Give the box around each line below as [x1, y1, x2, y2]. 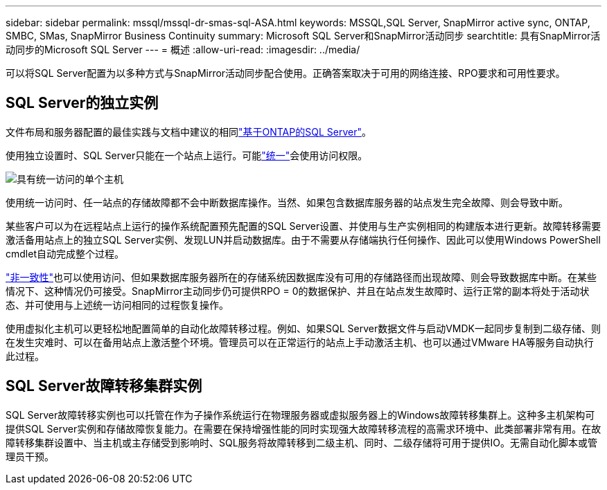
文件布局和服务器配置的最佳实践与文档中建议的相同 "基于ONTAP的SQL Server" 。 [6, 125, 371, 138]
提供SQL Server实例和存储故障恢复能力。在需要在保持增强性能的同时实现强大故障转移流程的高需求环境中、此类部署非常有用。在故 [6, 422, 601, 435]
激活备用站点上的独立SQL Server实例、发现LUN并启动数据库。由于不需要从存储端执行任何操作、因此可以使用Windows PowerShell [6, 233, 601, 246]
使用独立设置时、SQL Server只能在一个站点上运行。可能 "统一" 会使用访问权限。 [6, 149, 368, 161]
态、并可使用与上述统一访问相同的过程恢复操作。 [6, 298, 229, 311]
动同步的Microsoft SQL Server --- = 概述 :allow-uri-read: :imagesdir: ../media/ [6, 44, 360, 55]
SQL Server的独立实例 [6, 94, 159, 112]
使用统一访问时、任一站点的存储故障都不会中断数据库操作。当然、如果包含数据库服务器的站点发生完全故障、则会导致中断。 [6, 196, 568, 208]
